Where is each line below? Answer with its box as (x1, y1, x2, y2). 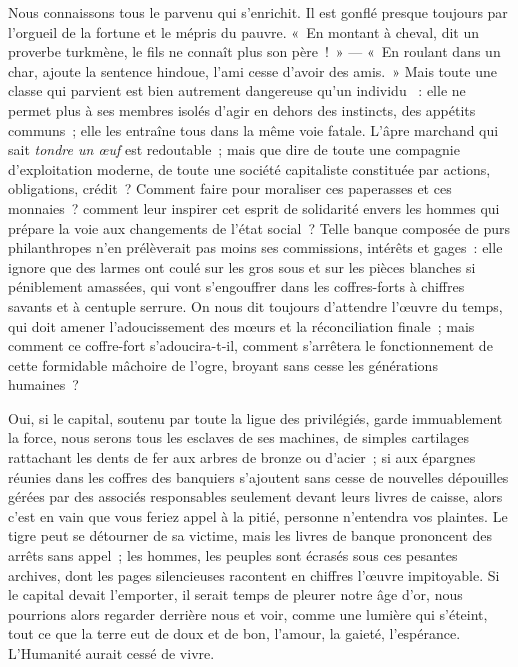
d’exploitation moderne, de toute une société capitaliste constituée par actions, (8, 158, 491, 179)
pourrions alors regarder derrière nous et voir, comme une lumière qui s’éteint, (8, 603, 488, 624)
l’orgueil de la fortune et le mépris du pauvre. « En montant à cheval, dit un (8, 21, 480, 42)
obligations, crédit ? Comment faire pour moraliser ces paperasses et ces (8, 178, 452, 199)
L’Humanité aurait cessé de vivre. (8, 643, 215, 663)
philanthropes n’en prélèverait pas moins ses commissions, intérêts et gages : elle (8, 237, 503, 258)
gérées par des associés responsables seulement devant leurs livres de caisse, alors (8, 486, 503, 507)
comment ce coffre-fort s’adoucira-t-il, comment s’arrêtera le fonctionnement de (8, 335, 493, 356)
